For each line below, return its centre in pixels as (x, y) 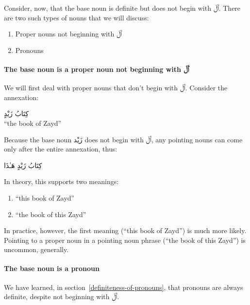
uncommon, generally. (36, 249)
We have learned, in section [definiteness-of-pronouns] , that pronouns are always (124, 287)
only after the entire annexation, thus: (61, 149)
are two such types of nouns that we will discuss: (76, 17)
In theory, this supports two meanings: (61, 181)
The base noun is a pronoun (52, 268)
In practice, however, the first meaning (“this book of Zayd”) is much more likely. (125, 230)
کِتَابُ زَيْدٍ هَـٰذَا (23, 165)
